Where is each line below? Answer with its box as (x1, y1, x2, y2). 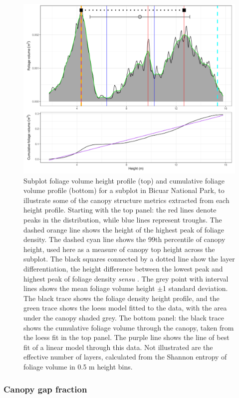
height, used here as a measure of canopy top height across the (23, 243, 215, 254)
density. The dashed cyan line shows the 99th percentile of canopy (23, 234, 226, 244)
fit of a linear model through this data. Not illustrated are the (23, 341, 213, 352)
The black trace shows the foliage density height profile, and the (23, 292, 220, 303)
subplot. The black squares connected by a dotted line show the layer (23, 253, 235, 264)
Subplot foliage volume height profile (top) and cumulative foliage (23, 175, 225, 185)
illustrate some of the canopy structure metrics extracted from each (23, 194, 230, 205)
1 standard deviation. (163, 283, 228, 293)
